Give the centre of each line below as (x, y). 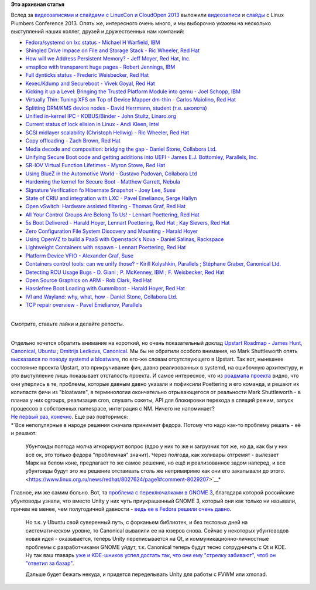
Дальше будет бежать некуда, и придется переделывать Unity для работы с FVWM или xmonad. (146, 574)
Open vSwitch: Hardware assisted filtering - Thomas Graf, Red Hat (106, 206)
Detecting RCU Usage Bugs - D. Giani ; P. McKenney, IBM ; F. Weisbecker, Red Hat (125, 272)
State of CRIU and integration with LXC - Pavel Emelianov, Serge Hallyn (111, 198)
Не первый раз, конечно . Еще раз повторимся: (70, 417)
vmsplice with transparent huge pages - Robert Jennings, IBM (100, 67)
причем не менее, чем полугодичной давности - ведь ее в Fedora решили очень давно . (121, 509)
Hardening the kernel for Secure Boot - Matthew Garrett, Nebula (103, 182)
